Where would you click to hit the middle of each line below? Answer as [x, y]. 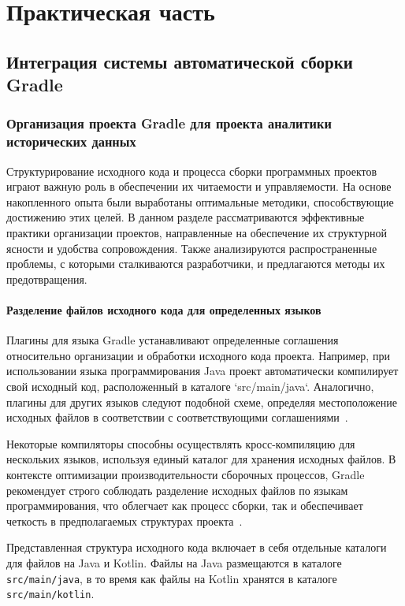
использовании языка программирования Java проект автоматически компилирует [202, 371]
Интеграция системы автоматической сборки [180, 61]
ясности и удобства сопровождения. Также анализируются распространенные [192, 248]
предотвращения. [47, 279]
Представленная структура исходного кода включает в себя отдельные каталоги [197, 547]
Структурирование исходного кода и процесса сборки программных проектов [192, 171]
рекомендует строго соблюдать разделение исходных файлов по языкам [177, 490]
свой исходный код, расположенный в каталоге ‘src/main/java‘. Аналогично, [190, 387]
